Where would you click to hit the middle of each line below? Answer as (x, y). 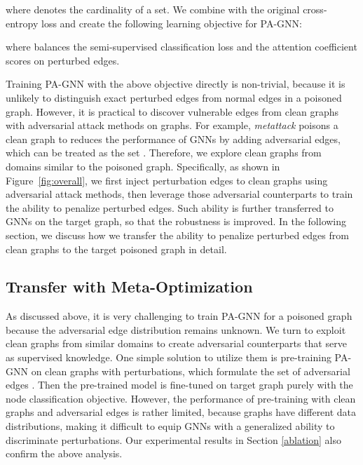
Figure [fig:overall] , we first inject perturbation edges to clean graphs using (167, 180)
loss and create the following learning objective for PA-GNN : (171, 23)
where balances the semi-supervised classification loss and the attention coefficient (181, 47)
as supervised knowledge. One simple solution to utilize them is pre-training (169, 357)
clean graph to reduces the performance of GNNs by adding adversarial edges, (173, 139)
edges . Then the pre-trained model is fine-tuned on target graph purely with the (179, 385)
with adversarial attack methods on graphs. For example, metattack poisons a (172, 125)
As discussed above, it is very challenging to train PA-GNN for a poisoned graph (179, 316)
